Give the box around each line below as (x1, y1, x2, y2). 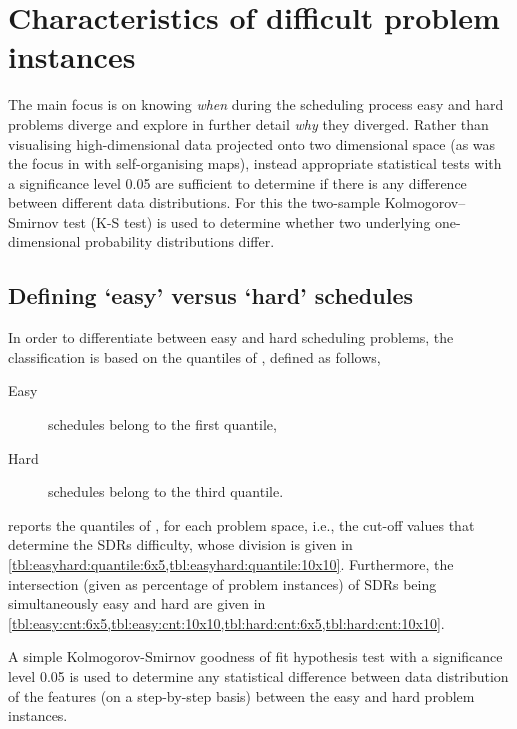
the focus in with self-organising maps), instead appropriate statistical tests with (8, 153, 502, 174)
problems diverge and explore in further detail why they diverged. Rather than (8, 113, 489, 134)
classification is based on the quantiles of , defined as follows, (8, 346, 381, 367)
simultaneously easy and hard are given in (8, 593, 266, 614)
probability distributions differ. (85, 231, 275, 252)
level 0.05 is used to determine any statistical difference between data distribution (8, 665, 509, 686)
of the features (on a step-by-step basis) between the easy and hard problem (8, 685, 475, 706)
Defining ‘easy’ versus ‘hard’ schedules (8, 280, 414, 311)
